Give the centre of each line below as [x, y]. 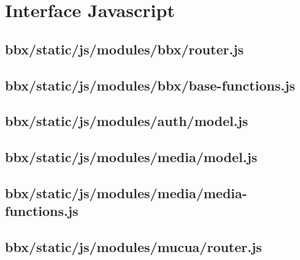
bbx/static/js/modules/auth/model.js [127, 121]
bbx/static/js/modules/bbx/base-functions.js [150, 85]
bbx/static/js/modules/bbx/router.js [125, 49]
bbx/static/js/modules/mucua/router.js [133, 247]
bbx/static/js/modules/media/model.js [131, 157]
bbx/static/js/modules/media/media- [126, 192]
